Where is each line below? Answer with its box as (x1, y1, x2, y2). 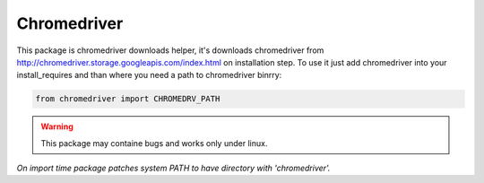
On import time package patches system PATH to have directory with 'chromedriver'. (16, 162, 331, 174)
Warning (40, 121, 73, 132)
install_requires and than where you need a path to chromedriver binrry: (16, 70, 282, 81)
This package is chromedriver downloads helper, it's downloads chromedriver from (16, 45, 324, 56)
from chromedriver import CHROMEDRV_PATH (35, 94, 220, 104)
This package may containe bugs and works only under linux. (40, 137, 268, 148)
